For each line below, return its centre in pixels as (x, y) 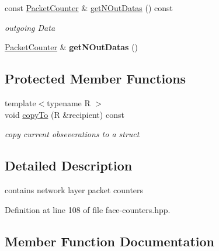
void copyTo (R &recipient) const (65, 114)
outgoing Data (30, 27)
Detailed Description (69, 165)
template (20, 102)
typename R (69, 102)
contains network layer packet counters (74, 189)
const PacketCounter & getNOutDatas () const (89, 8)
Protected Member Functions (95, 79)
